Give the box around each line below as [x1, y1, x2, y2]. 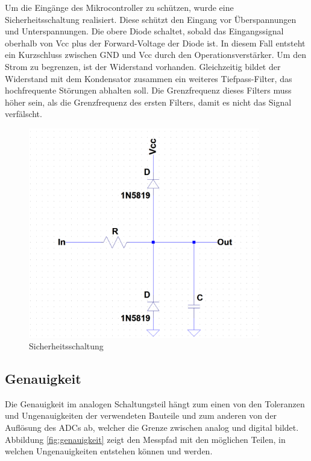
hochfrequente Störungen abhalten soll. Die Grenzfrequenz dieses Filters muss [5, 84, 292, 97]
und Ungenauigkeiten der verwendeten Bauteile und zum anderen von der [5, 409, 277, 422]
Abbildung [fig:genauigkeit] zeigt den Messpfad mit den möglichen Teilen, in [5, 433, 286, 445]
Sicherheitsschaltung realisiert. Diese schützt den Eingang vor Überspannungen [5, 13, 297, 25]
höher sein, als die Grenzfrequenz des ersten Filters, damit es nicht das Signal [5, 95, 292, 108]
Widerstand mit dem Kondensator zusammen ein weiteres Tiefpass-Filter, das [5, 72, 292, 84]
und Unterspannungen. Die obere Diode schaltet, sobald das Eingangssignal [5, 25, 284, 37]
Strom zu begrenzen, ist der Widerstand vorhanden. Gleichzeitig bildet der [5, 60, 281, 72]
